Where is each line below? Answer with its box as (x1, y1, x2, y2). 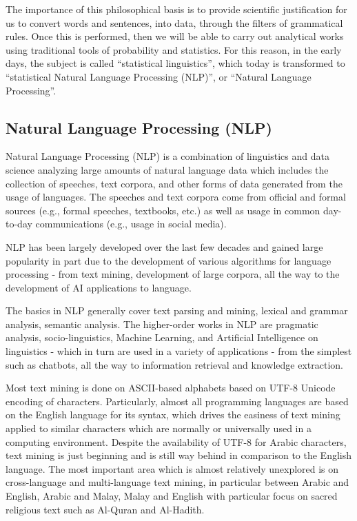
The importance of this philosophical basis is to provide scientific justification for (6, 2, 347, 16)
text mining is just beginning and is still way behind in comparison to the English (6, 448, 352, 462)
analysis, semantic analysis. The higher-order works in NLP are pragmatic (6, 316, 318, 331)
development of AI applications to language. (6, 280, 192, 294)
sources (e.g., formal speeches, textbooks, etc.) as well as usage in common (6, 203, 320, 217)
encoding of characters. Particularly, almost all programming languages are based (6, 394, 349, 408)
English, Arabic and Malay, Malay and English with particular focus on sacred (6, 489, 338, 503)
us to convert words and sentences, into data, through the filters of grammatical (6, 15, 343, 30)
